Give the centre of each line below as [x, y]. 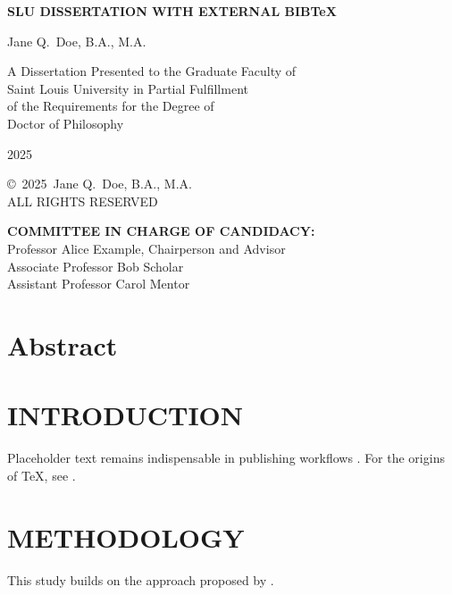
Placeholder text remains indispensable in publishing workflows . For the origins [226, 458]
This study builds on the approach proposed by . [141, 579]
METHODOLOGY [126, 536]
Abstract [63, 344]
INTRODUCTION [126, 415]
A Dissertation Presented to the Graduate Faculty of [152, 71]
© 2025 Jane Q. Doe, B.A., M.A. [100, 184]
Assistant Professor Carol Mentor [99, 284]
